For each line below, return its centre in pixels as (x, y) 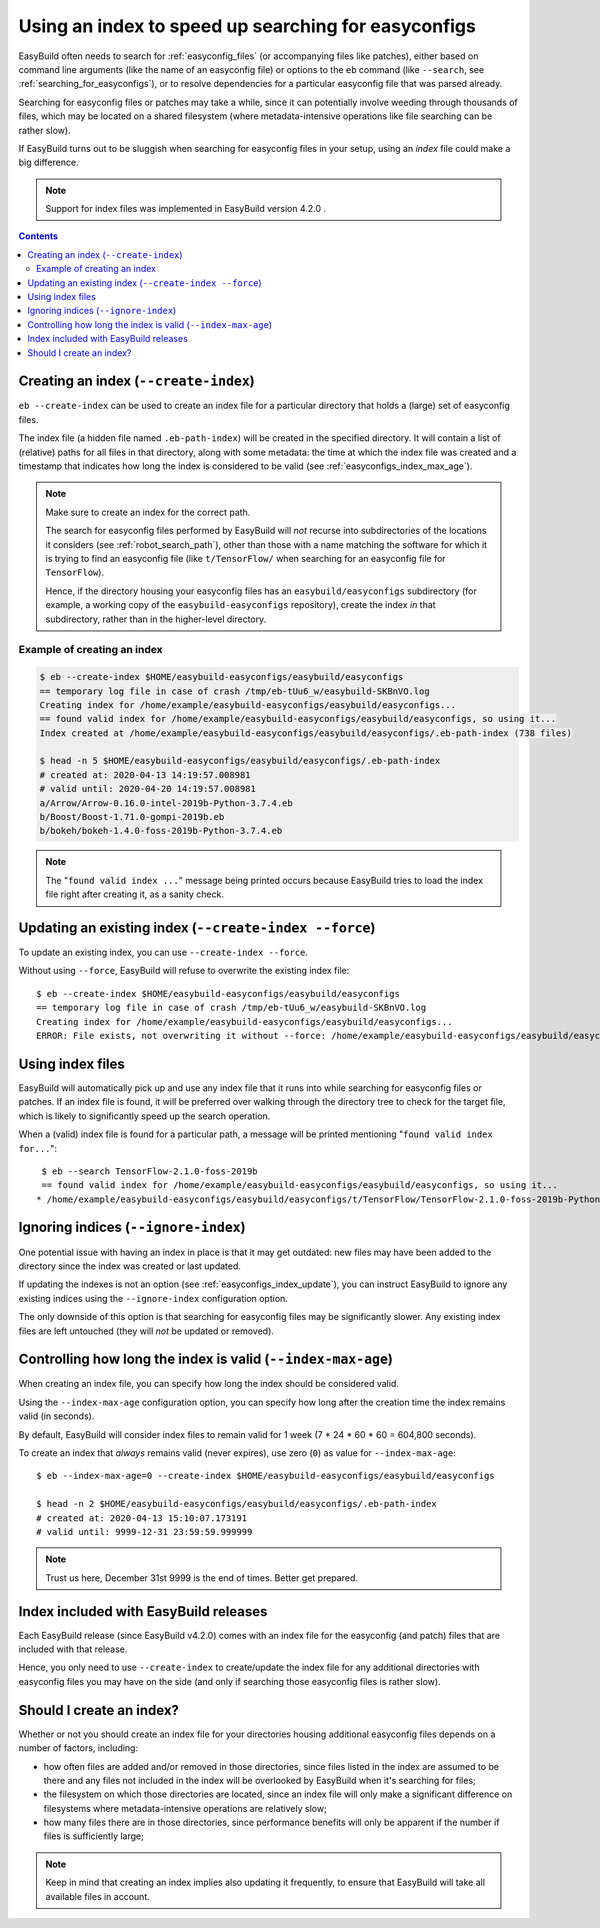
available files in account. (97, 1896)
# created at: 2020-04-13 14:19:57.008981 (145, 774)
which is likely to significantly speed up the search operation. (144, 1116)
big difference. (48, 162)
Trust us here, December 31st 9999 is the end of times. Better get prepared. (202, 1577)
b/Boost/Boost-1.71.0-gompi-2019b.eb (132, 817)
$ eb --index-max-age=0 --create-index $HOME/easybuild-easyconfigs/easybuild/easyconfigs (265, 1476)
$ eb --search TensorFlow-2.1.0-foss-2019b (150, 1171)
